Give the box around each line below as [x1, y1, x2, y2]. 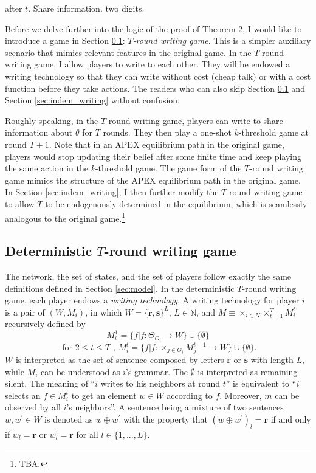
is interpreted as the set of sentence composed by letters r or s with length [15, 353, 294, 366]
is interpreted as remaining [197, 365, 298, 378]
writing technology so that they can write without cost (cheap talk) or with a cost [5, 69, 311, 82]
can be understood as [40, 365, 120, 378]
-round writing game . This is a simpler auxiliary [132, 34, 311, 47]
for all [76, 427, 98, 440]
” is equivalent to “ [225, 377, 297, 390]
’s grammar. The [125, 365, 188, 378]
